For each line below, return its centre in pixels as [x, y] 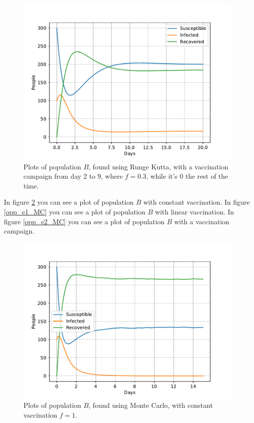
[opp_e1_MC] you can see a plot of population [75, 211]
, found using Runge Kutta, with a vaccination [159, 166]
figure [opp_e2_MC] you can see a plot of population [84, 221]
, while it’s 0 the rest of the [187, 176]
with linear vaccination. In [195, 211]
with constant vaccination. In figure [196, 202]
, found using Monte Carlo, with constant [151, 405]
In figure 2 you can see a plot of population [69, 202]
